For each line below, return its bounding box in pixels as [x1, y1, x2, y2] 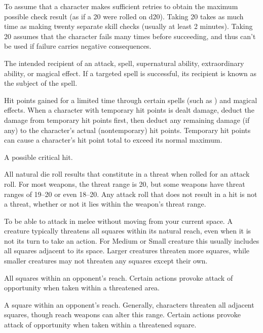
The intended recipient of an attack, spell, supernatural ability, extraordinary [4, 57, 244, 68]
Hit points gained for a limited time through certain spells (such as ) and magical [4, 94, 257, 105]
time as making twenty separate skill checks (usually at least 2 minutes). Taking [4, 21, 253, 31]
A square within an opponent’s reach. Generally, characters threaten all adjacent [4, 299, 254, 310]
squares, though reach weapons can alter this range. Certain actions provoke [4, 309, 241, 320]
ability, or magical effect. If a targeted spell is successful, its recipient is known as [4, 68, 257, 78]
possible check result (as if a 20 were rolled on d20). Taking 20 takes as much [4, 11, 244, 21]
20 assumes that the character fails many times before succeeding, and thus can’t [4, 30, 256, 41]
